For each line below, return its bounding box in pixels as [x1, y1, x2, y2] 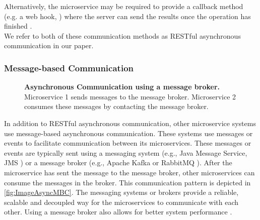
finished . [4, 21, 32, 31]
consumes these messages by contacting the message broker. [24, 101, 209, 112]
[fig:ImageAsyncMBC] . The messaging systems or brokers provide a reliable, [4, 187, 239, 197]
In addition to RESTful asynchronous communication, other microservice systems [4, 118, 256, 128]
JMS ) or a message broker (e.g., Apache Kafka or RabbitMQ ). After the [4, 157, 232, 168]
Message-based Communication [4, 61, 134, 74]
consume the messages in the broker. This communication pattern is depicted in [4, 177, 251, 187]
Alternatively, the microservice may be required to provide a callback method [4, 1, 243, 11]
